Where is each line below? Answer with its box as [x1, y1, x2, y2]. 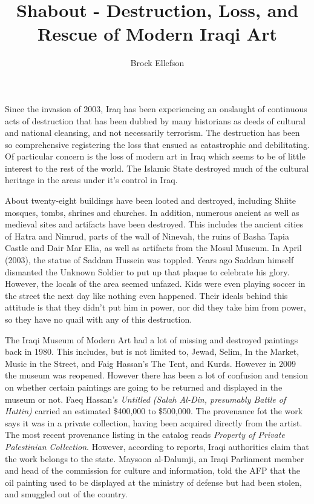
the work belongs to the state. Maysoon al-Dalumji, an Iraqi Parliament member [5, 452, 304, 465]
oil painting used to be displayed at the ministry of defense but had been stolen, [5, 475, 302, 488]
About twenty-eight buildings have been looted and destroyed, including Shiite [5, 194, 296, 207]
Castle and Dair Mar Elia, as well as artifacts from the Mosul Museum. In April [5, 241, 302, 254]
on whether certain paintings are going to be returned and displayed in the [5, 380, 283, 393]
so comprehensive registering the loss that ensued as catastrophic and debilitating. [5, 138, 310, 150]
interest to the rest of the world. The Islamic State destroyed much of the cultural [5, 161, 309, 174]
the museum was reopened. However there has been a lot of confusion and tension [5, 369, 308, 381]
